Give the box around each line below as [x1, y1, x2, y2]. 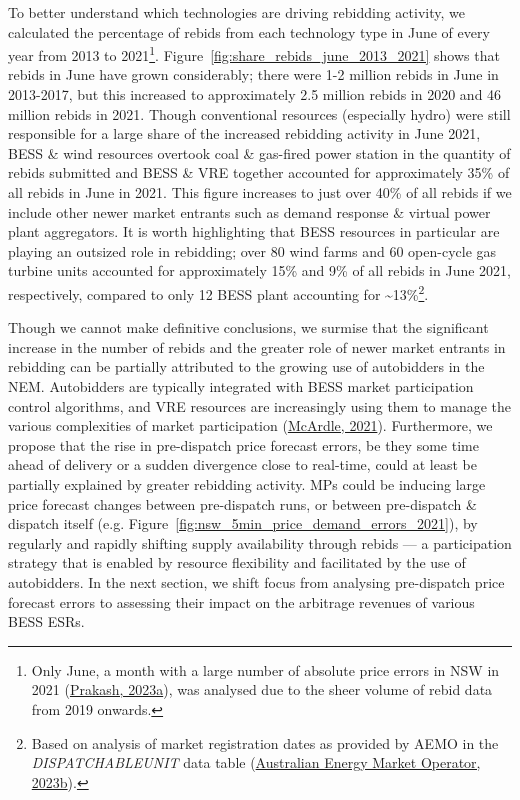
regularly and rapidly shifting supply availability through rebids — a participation [8, 532, 512, 553]
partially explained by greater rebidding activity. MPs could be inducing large [8, 473, 486, 494]
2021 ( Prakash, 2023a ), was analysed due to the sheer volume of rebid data [31, 679, 493, 700]
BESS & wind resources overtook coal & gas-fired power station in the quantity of [8, 142, 511, 163]
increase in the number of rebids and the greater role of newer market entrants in [8, 336, 506, 357]
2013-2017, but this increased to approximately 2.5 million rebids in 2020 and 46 [8, 84, 502, 105]
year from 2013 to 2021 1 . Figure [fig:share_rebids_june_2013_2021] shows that [8, 42, 500, 65]
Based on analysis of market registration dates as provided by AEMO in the [31, 732, 499, 753]
